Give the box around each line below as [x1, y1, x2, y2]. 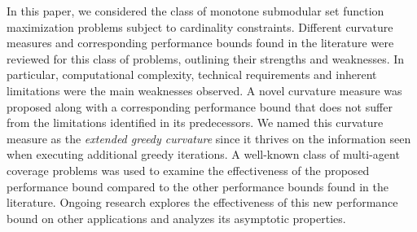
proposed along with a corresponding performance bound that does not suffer [7, 98, 393, 115]
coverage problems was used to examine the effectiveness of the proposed [7, 161, 370, 178]
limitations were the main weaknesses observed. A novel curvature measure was [7, 81, 402, 98]
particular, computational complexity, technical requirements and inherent [7, 66, 377, 83]
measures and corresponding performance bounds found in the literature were [7, 34, 394, 51]
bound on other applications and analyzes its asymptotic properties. [7, 209, 346, 226]
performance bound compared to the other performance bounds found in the [7, 177, 388, 195]
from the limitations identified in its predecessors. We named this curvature [7, 114, 384, 131]
